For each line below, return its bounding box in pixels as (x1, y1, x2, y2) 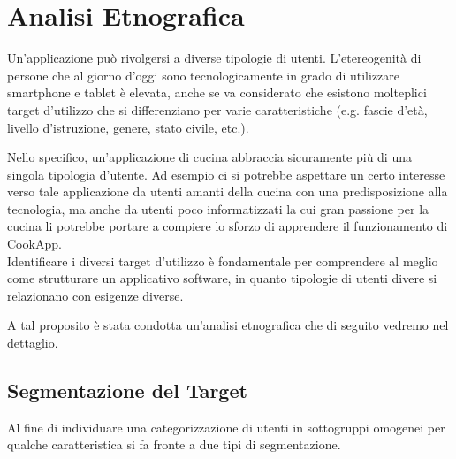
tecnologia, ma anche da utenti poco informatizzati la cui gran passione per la (7, 199, 429, 218)
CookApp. (7, 234, 62, 253)
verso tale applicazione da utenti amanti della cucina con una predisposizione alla (7, 182, 448, 201)
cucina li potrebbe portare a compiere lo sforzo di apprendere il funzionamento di (7, 217, 448, 235)
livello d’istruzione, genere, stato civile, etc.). (7, 118, 249, 136)
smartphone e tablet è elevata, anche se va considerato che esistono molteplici (7, 83, 427, 102)
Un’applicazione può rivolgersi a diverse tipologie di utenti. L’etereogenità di (7, 49, 422, 67)
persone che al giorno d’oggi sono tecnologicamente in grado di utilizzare (7, 65, 400, 84)
